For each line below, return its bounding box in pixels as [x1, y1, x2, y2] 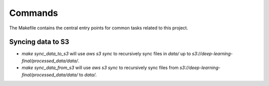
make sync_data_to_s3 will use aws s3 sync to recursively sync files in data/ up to [21, 51, 191, 57]
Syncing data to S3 [9, 38, 69, 46]
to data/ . [79, 72, 97, 78]
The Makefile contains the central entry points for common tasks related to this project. [9, 25, 188, 31]
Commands [9, 7, 58, 18]
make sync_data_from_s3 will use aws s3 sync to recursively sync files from [21, 65, 179, 71]
